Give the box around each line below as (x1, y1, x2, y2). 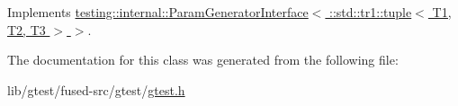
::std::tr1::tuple (329, 3, 412, 21)
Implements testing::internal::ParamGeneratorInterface (7, 3, 309, 21)
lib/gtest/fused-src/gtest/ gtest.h (7, 80, 185, 99)
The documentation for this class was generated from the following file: (7, 50, 399, 69)
